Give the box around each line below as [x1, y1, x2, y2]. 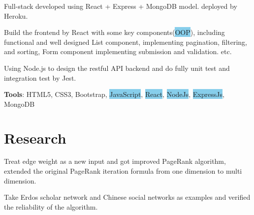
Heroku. [4, 10, 28, 21]
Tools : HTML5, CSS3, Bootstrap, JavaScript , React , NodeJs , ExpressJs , [4, 89, 224, 99]
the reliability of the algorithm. [4, 201, 98, 212]
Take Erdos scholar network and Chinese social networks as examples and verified [4, 192, 251, 202]
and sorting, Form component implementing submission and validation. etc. [4, 46, 232, 57]
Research [4, 127, 66, 148]
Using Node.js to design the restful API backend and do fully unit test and [4, 62, 230, 73]
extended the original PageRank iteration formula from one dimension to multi [4, 166, 242, 176]
